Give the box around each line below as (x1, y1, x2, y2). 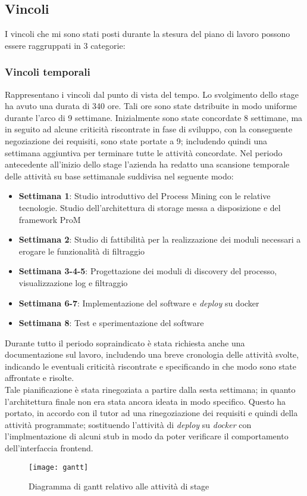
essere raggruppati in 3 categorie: (5, 39, 126, 51)
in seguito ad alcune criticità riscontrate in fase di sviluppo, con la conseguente (5, 123, 293, 135)
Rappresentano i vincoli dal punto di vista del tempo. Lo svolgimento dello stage (5, 88, 299, 100)
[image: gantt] (29, 463, 89, 472)
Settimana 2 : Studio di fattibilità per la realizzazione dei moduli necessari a (18, 233, 301, 246)
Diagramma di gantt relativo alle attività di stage (29, 480, 209, 492)
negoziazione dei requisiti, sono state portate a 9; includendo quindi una (5, 134, 267, 147)
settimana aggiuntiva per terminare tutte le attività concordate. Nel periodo (5, 146, 283, 159)
